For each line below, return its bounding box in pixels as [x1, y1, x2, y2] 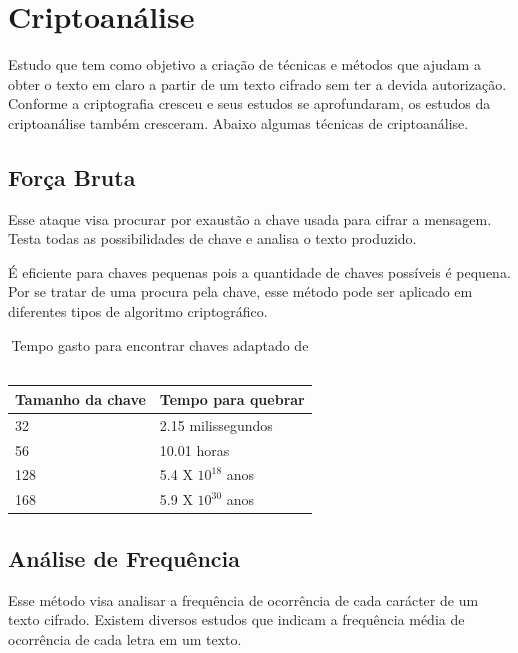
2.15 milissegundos [159, 414, 273, 435]
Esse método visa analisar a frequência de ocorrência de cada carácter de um [8, 589, 479, 610]
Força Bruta [8, 161, 136, 192]
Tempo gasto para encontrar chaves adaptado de [11, 334, 309, 355]
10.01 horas [159, 439, 230, 460]
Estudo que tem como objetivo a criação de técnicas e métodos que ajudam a [8, 54, 481, 75]
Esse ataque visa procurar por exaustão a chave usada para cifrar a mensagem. [8, 208, 492, 229]
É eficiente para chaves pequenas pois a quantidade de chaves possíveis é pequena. [8, 261, 511, 282]
